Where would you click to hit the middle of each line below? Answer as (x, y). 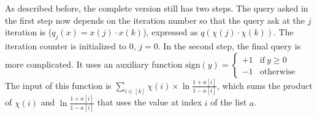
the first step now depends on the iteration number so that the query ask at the (155, 20)
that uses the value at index (150, 102)
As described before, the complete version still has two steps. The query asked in (157, 8)
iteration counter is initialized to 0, (71, 45)
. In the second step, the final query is (229, 45)
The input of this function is (58, 85)
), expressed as (170, 32)
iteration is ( (29, 32)
